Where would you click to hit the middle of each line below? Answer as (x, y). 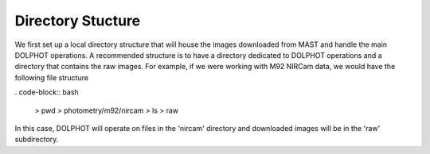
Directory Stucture (78, 21)
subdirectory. (37, 140)
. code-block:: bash (47, 92)
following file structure (52, 77)
